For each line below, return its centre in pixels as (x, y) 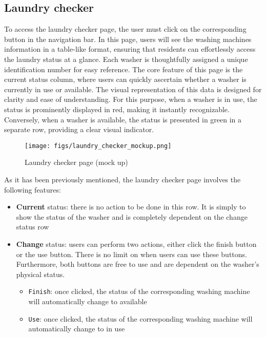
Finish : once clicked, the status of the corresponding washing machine (139, 291)
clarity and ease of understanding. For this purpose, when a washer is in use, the (131, 99)
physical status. (40, 274)
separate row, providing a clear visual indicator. (79, 129)
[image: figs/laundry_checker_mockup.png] (98, 146)
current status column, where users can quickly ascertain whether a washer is (125, 79)
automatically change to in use (77, 329)
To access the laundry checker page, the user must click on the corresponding (125, 29)
